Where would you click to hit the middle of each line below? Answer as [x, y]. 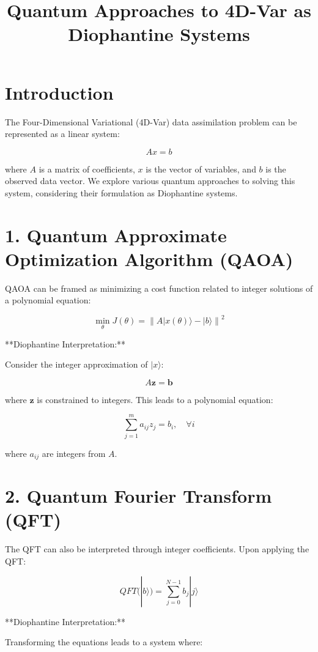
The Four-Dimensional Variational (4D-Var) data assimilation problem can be [151, 121]
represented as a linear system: [62, 134]
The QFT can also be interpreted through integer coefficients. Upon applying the [157, 549]
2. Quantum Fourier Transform [139, 496]
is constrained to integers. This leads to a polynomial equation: [155, 399]
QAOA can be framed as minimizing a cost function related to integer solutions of [159, 288]
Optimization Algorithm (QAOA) [149, 258]
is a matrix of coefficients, [87, 169]
